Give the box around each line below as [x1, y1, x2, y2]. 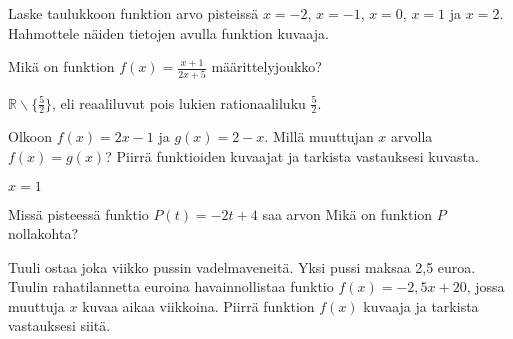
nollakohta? [8, 223, 79, 244]
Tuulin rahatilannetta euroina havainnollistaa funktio [8, 276, 334, 297]
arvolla [391, 126, 433, 147]
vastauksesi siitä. [8, 315, 111, 336]
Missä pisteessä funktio [8, 203, 149, 224]
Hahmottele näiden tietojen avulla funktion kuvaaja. [8, 22, 329, 43]
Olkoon [8, 126, 52, 147]
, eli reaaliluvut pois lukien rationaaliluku [52, 92, 306, 113]
